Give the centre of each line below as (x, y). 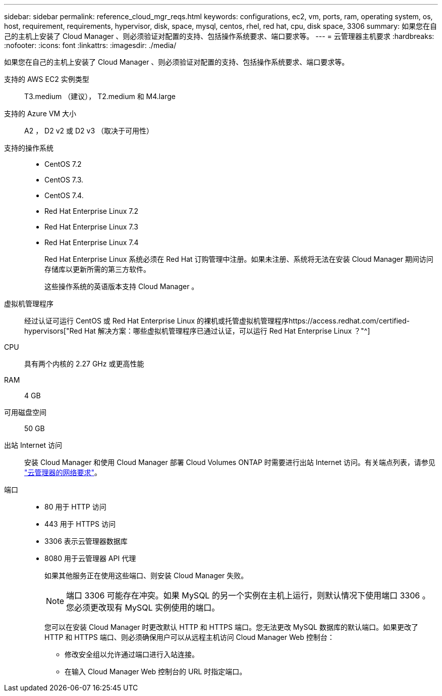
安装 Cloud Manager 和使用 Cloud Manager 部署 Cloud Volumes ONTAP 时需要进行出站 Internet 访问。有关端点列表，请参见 (230, 462)
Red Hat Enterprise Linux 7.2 (92, 211)
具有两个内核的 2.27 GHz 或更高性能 (84, 364)
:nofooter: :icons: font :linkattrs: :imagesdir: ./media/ (90, 45)
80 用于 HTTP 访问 (75, 507)
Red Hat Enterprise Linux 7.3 (91, 227)
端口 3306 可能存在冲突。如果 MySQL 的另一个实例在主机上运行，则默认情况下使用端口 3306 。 (248, 595)
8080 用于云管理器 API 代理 (90, 558)
